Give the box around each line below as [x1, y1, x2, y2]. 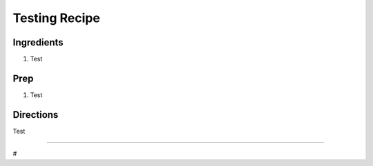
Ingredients [12, 37, 64, 48]
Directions [12, 109, 59, 121]
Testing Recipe [12, 10, 100, 25]
